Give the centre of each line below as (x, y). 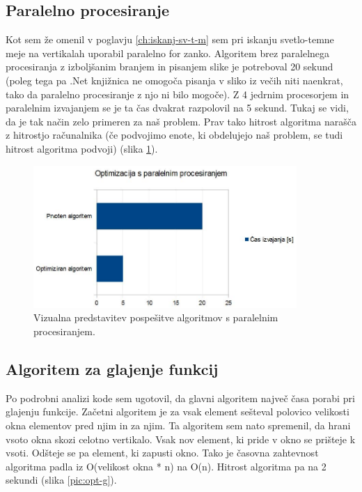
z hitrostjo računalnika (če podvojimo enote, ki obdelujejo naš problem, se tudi (174, 135)
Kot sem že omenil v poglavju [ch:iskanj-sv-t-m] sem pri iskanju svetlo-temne (170, 39)
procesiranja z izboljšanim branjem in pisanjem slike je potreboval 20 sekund (170, 67)
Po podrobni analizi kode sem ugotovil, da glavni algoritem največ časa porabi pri (180, 398)
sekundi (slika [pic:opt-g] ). (61, 480)
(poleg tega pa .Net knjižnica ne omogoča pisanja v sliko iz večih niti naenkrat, (174, 80)
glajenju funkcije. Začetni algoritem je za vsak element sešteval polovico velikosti (178, 412)
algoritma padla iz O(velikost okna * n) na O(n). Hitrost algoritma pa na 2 (166, 466)
